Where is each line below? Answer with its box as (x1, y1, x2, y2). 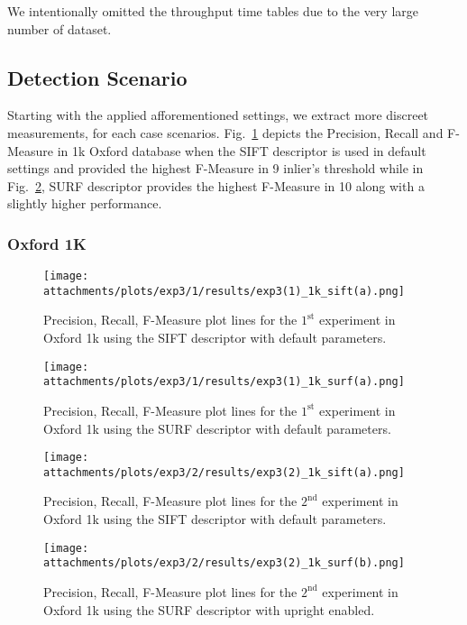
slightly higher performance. (7, 194, 162, 213)
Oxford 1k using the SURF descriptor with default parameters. (43, 418, 391, 437)
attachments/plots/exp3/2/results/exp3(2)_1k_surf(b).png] (43, 556, 405, 570)
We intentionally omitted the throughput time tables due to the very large (7, 2, 418, 20)
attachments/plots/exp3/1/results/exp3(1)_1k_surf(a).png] (43, 375, 405, 389)
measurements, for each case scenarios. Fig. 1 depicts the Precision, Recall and (7, 123, 444, 142)
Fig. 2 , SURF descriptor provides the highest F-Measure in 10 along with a (7, 176, 425, 195)
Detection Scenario (7, 63, 188, 91)
